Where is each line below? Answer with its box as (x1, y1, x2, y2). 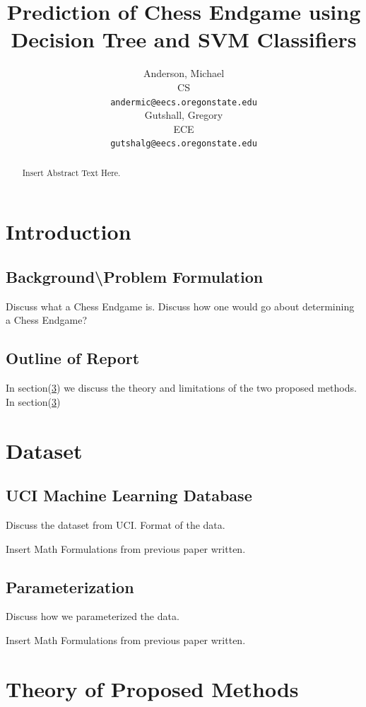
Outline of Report (6, 347, 140, 369)
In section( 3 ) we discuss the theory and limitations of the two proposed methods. (6, 380, 357, 395)
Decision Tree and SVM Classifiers (11, 25, 357, 54)
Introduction (6, 217, 131, 246)
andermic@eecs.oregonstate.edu (110, 97, 257, 107)
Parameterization (6, 575, 134, 597)
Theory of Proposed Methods (6, 674, 299, 703)
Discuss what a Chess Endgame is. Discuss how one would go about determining (6, 298, 355, 313)
